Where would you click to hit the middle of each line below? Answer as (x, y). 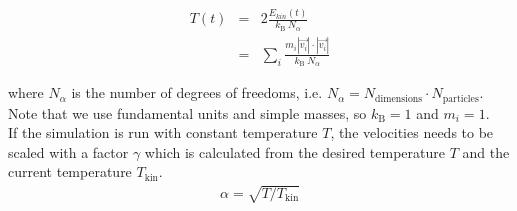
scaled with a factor (68, 151)
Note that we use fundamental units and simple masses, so (187, 112)
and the (486, 151)
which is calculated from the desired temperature (294, 151)
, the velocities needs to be (412, 132)
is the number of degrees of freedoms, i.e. (197, 92)
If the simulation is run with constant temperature (163, 132)
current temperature (70, 171)
